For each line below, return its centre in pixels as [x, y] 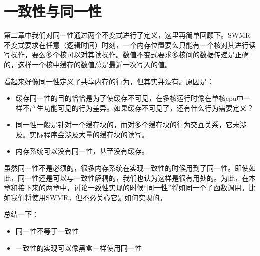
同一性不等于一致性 [47, 231]
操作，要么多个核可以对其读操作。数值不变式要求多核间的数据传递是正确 [130, 55]
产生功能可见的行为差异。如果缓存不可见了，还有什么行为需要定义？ [142, 108]
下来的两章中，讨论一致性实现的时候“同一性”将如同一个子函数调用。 [137, 187]
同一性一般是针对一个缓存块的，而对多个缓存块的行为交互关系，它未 [128, 125]
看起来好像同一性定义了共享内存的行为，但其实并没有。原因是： [109, 81]
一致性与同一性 [53, 11]
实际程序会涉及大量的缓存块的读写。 [89, 134]
